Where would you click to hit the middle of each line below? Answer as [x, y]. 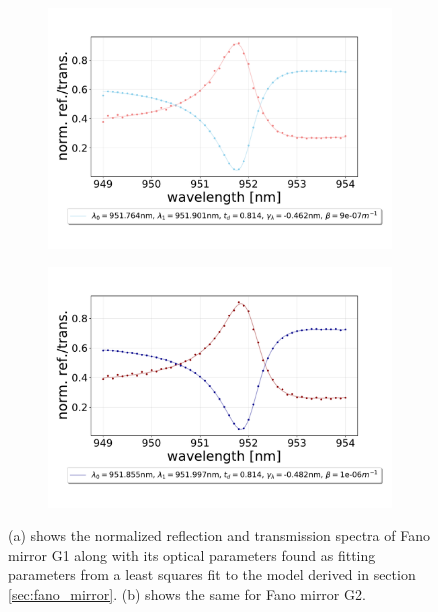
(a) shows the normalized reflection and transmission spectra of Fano [219, 535]
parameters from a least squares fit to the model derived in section [212, 574]
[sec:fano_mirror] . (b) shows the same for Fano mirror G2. [187, 594]
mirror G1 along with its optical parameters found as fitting [192, 554]
